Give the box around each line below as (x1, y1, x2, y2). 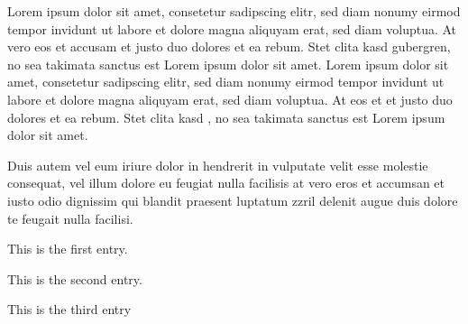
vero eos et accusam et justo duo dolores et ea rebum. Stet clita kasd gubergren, (7, 37, 451, 56)
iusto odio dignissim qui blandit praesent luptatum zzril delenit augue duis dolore (7, 190, 458, 209)
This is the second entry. (7, 269, 142, 288)
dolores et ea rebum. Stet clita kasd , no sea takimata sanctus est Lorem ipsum (7, 107, 445, 126)
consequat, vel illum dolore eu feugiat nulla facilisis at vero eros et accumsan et (7, 173, 445, 192)
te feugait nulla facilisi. (7, 208, 133, 227)
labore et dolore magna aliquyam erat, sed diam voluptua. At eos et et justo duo (7, 89, 453, 108)
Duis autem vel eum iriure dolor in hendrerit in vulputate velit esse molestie (7, 155, 428, 174)
